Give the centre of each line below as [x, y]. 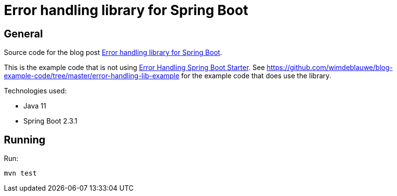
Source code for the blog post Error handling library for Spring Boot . [113, 53]
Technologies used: [35, 91]
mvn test [20, 173]
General [24, 34]
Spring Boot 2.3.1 [50, 121]
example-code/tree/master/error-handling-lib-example [92, 76]
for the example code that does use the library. [256, 76]
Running [25, 140]
